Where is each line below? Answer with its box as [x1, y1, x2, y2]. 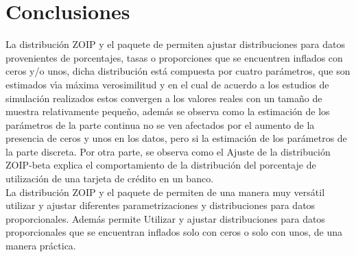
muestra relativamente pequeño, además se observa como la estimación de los [5, 104, 330, 119]
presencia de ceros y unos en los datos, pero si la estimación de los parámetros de [5, 131, 347, 145]
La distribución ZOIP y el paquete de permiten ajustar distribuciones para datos [5, 37, 345, 51]
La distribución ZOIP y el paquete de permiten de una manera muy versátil [5, 184, 325, 199]
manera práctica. [5, 238, 76, 253]
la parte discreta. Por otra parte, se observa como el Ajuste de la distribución [5, 144, 331, 158]
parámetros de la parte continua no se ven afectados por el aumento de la [5, 117, 315, 132]
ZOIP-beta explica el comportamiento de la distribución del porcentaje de [5, 158, 316, 172]
